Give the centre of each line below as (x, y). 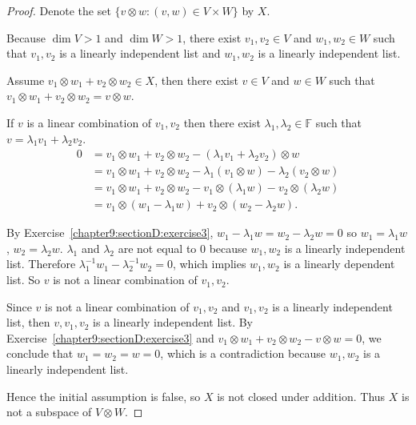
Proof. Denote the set (59, 10)
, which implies (209, 264)
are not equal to (157, 248)
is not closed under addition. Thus (301, 396)
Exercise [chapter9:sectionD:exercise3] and (110, 337)
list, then (28, 322)
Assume (26, 80)
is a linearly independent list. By (173, 322)
